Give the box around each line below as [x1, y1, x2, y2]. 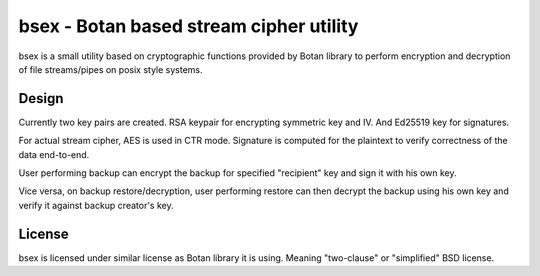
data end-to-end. [18, 148, 90, 160]
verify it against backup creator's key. [18, 199, 174, 211]
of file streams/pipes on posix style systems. [18, 63, 204, 75]
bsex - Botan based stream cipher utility [18, 15, 359, 37]
